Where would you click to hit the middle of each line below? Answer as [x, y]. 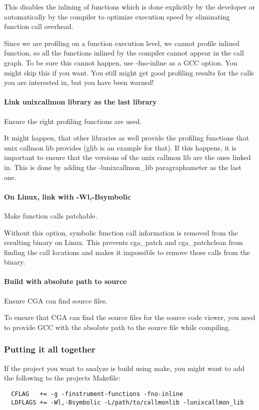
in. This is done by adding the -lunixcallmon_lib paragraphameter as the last [123, 167]
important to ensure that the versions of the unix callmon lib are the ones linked [127, 157]
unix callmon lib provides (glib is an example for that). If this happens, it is [120, 147]
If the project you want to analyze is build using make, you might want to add [124, 368]
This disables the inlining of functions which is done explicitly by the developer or [130, 6]
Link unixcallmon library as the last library [80, 102]
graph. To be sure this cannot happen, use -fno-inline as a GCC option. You [121, 62]
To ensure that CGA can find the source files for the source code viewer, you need [130, 317]
